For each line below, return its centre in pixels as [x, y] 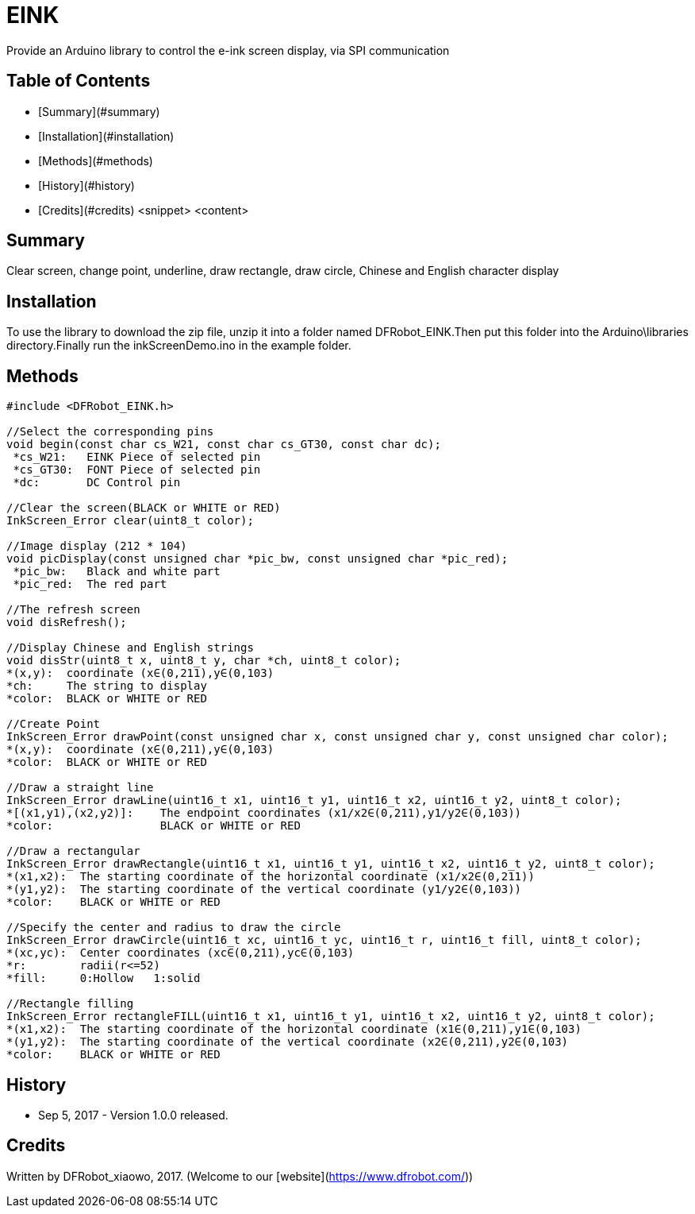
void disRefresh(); [67, 622]
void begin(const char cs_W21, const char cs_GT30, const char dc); [224, 445]
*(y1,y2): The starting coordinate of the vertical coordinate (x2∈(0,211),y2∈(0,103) [288, 1042]
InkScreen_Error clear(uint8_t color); [130, 521]
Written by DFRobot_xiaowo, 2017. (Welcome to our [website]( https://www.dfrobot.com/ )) [240, 1176]
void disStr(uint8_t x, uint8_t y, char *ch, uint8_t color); [204, 661]
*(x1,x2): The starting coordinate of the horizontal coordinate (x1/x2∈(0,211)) [271, 877]
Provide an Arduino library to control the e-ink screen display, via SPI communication [228, 50]
